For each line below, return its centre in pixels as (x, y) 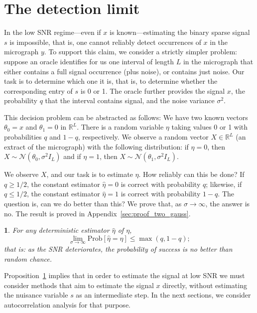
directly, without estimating (205, 285)
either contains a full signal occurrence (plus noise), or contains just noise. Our (124, 71)
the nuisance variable (36, 295)
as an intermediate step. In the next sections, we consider (163, 295)
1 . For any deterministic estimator (57, 230)
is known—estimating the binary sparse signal (180, 32)
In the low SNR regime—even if (53, 32)
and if (72, 156)
